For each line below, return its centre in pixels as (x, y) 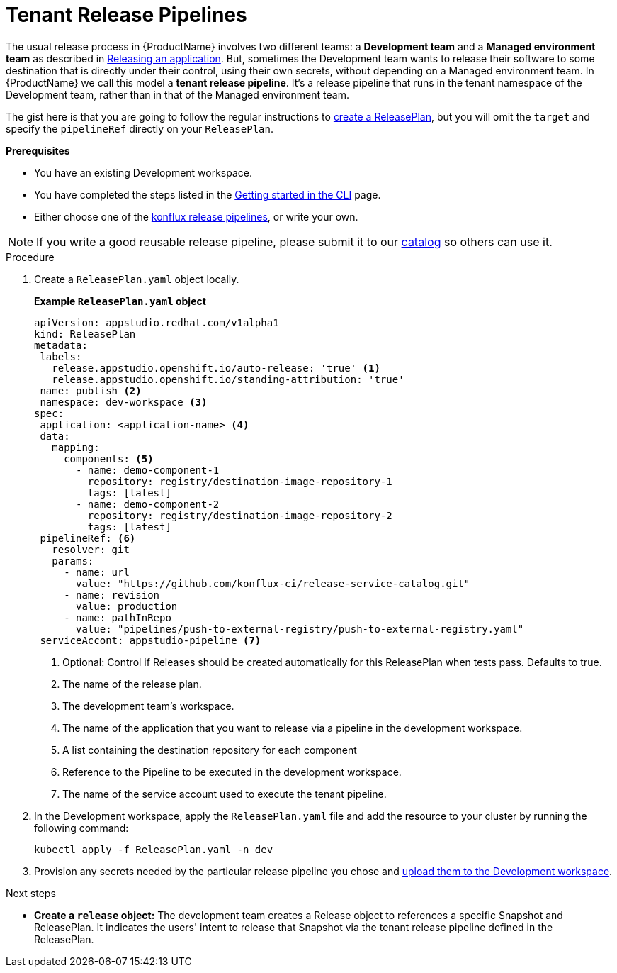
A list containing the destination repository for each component (210, 750)
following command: (81, 828)
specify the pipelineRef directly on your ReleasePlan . (140, 128)
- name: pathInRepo (118, 617)
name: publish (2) (91, 390)
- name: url (97, 572)
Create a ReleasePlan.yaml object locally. (137, 279)
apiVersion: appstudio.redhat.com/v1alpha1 (157, 322)
